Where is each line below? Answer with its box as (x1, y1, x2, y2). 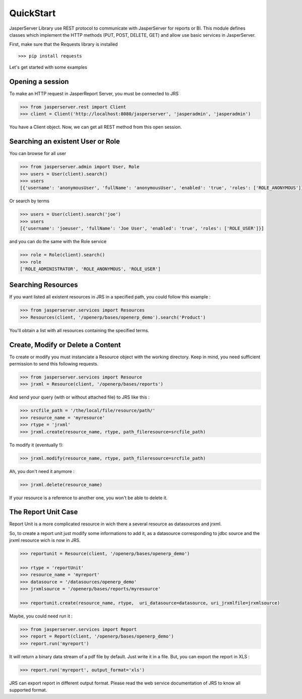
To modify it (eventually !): (9, 442, 64, 448)
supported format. (9, 687, 47, 693)
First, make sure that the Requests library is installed (9, 41, 118, 47)
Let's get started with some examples (9, 64, 88, 70)
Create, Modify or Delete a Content (9, 340, 121, 349)
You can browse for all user (9, 150, 66, 157)
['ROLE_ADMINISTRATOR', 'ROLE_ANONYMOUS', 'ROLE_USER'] (20, 266, 161, 272)
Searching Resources (9, 281, 78, 289)
